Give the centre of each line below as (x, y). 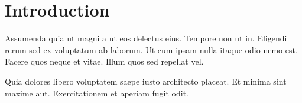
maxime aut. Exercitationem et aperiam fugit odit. (97, 93)
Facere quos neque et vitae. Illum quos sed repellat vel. (104, 61)
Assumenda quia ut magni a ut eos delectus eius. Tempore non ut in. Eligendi (146, 38)
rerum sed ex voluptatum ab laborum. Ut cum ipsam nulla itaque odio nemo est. (151, 49)
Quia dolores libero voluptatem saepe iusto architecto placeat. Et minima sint (146, 81)
